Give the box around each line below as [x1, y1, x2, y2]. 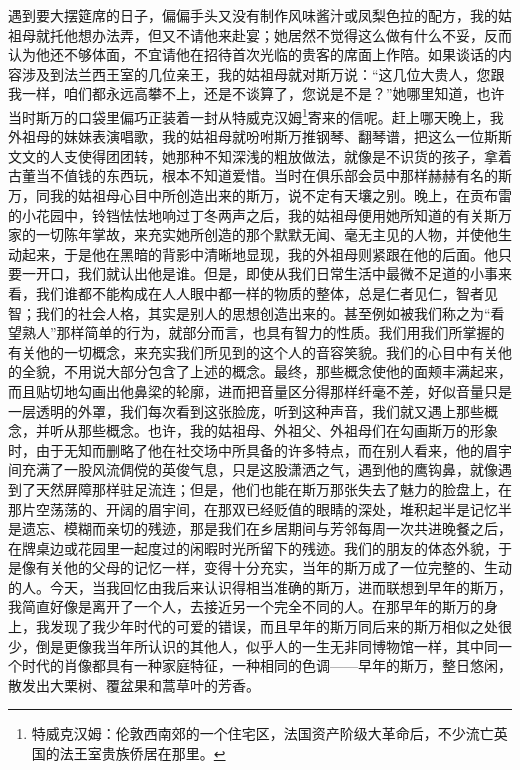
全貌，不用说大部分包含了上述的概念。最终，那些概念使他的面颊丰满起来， [21, 361, 512, 382]
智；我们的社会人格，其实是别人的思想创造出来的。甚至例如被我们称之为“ [8, 302, 491, 323]
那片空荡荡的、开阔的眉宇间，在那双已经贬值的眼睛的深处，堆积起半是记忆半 [8, 498, 512, 519]
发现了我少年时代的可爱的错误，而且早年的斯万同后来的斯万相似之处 [49, 616, 498, 637]
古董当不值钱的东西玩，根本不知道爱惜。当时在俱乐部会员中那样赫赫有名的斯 [8, 165, 512, 186]
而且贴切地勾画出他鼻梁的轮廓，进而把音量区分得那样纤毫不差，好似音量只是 [8, 380, 512, 401]
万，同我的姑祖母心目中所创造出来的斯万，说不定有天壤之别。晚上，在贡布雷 [8, 185, 512, 205]
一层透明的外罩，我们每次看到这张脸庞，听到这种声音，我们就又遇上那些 [8, 400, 484, 421]
